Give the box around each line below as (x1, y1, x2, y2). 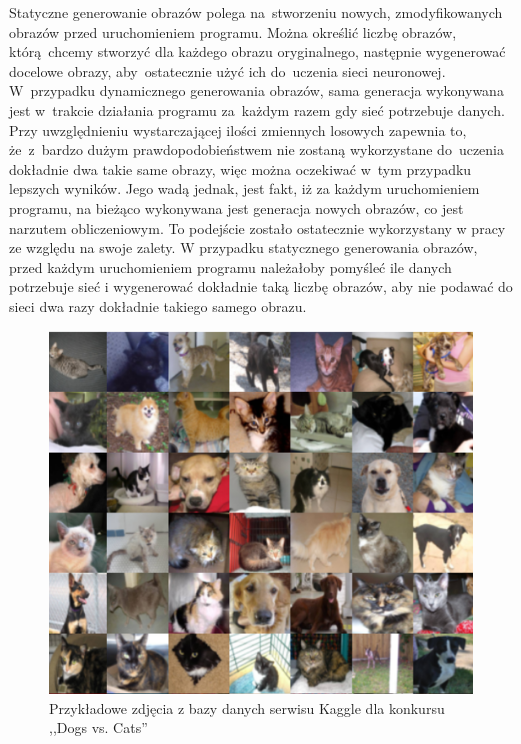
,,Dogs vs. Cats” (49, 717, 148, 738)
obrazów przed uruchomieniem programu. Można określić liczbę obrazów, (9, 21, 457, 42)
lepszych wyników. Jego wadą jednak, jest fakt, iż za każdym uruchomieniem (9, 178, 480, 199)
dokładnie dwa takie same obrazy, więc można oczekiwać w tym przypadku (9, 158, 472, 179)
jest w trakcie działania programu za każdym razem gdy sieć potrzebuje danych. (9, 99, 505, 120)
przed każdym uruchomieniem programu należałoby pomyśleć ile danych (9, 256, 452, 277)
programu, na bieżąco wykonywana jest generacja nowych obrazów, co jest (9, 197, 464, 218)
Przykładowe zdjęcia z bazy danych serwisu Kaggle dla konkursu (49, 697, 445, 718)
